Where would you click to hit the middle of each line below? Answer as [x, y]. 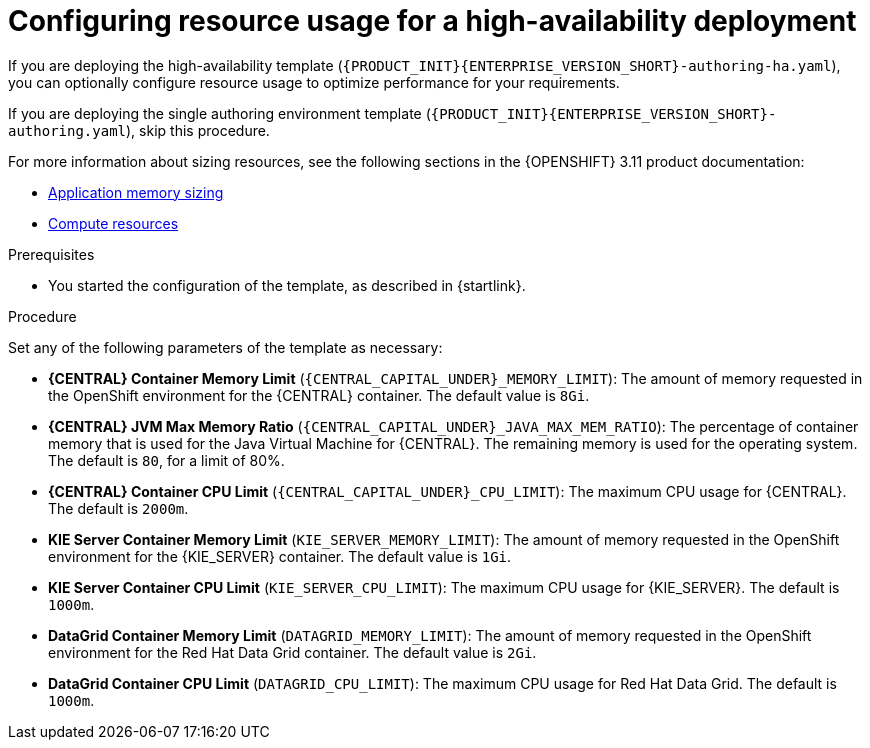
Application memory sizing [136, 192]
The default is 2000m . [118, 508]
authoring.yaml [67, 130]
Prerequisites [51, 254]
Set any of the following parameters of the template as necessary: [225, 347]
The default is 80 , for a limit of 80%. [166, 460]
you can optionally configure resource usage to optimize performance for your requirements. [314, 82]
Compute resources [113, 223]
